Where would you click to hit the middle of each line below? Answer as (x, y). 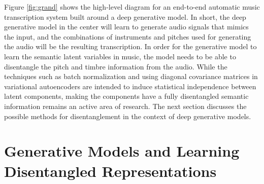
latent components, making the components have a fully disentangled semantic (126, 96)
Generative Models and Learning (122, 151)
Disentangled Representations (110, 171)
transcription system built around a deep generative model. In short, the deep (125, 16)
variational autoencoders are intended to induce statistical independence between (130, 86)
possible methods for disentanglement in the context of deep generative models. (128, 116)
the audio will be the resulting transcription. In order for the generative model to (130, 46)
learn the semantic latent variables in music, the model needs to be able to (120, 56)
